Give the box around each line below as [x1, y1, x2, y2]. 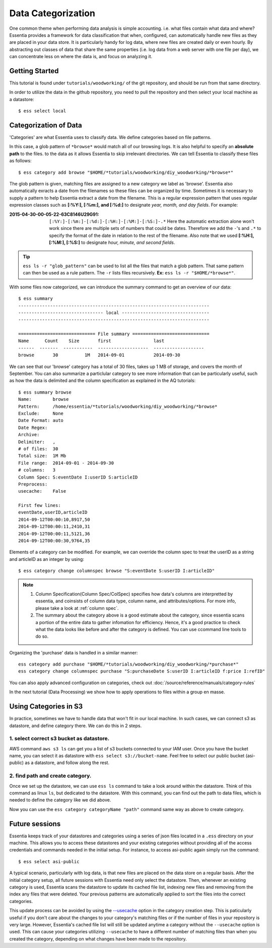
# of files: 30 [18, 446, 58, 452]
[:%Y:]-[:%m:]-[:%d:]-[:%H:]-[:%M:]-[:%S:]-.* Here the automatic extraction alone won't [49, 218, 254, 224]
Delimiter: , [18, 439, 56, 445]
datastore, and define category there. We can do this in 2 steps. [9, 723, 142, 729]
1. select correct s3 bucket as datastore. [9, 735, 110, 742]
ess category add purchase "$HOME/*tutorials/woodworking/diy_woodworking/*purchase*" [18, 661, 239, 667]
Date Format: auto [18, 417, 64, 423]
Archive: [18, 432, 40, 438]
